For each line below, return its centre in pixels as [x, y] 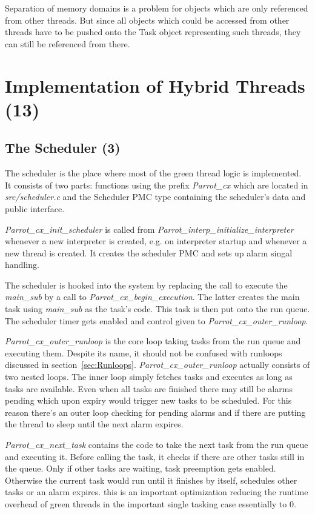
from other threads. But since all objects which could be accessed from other [147, 20]
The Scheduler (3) [63, 148]
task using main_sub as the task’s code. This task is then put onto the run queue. [157, 309]
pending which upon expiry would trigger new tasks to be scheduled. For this [148, 400]
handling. [22, 265]
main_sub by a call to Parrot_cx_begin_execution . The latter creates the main [152, 297]
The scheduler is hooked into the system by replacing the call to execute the [146, 285]
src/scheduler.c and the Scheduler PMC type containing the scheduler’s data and [155, 197]
